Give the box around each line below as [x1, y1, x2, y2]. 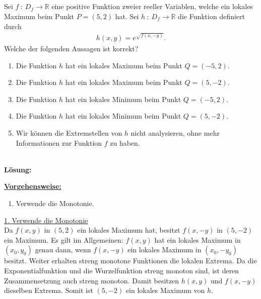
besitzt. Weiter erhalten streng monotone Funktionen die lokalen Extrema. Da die [4, 255, 257, 266]
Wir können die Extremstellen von [16, 128, 122, 138]
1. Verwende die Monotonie [4, 215, 88, 225]
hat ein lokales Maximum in [154, 234, 241, 245]
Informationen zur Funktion [16, 137, 102, 148]
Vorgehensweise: [4, 181, 61, 191]
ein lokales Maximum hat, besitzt [77, 225, 180, 235]
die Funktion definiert [178, 11, 245, 21]
